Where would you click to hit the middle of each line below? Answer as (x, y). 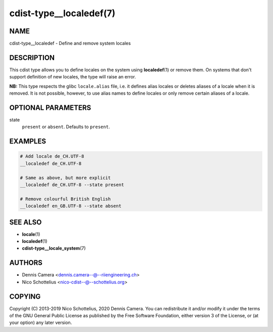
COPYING (25, 296)
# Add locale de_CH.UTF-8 (52, 156)
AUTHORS (26, 263)
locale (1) (31, 234)
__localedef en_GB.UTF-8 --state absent (71, 206)
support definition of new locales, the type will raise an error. (73, 77)
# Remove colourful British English (65, 199)
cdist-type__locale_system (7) (54, 248)
